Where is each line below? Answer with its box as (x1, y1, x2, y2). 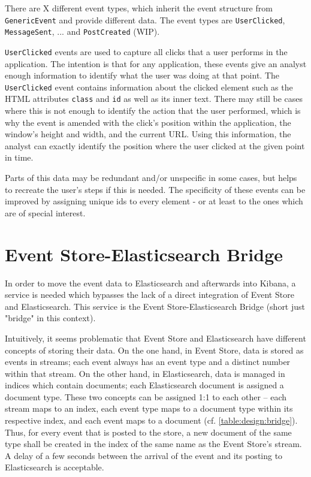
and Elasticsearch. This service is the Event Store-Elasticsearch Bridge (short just (5, 300, 306, 312)
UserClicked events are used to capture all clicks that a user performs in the (5, 45, 288, 58)
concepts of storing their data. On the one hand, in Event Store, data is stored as (5, 343, 304, 356)
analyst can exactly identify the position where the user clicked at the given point (5, 139, 305, 152)
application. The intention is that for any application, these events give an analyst (5, 57, 307, 70)
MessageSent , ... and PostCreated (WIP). (5, 25, 160, 38)
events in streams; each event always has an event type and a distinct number (5, 355, 291, 368)
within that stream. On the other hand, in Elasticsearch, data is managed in (5, 367, 285, 379)
